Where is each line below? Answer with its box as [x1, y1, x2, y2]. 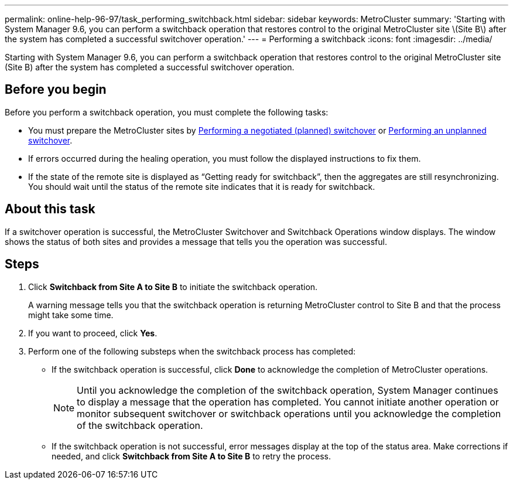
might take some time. [28, 309, 114, 320]
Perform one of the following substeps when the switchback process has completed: [28, 346, 356, 356]
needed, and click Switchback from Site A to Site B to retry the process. [52, 451, 331, 461]
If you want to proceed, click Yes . [28, 328, 158, 338]
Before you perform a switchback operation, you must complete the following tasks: [5, 107, 329, 117]
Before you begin [5, 82, 107, 97]
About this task [5, 202, 95, 217]
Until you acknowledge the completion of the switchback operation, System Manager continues [77, 384, 498, 396]
